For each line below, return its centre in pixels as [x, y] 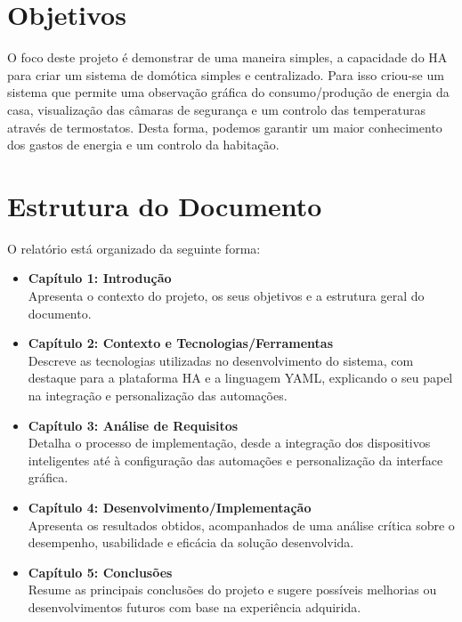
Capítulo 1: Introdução [100, 278]
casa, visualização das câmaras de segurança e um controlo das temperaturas [217, 109]
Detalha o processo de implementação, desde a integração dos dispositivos [229, 443]
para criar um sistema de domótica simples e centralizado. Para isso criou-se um [226, 74]
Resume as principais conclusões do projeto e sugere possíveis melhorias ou [232, 590]
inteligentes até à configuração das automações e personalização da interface [235, 460]
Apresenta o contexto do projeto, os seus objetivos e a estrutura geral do [226, 295]
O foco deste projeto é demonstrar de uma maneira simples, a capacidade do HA [227, 57]
